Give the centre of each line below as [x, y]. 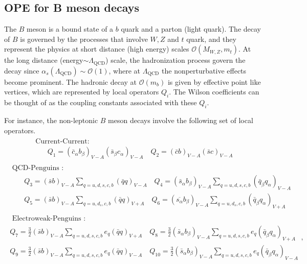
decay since [22, 70]
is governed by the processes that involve [84, 39]
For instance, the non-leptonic [51, 120]
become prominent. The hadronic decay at [71, 81]
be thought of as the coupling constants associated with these [101, 102]
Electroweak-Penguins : [49, 218]
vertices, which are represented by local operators [82, 92]
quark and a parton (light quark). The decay [191, 29]
